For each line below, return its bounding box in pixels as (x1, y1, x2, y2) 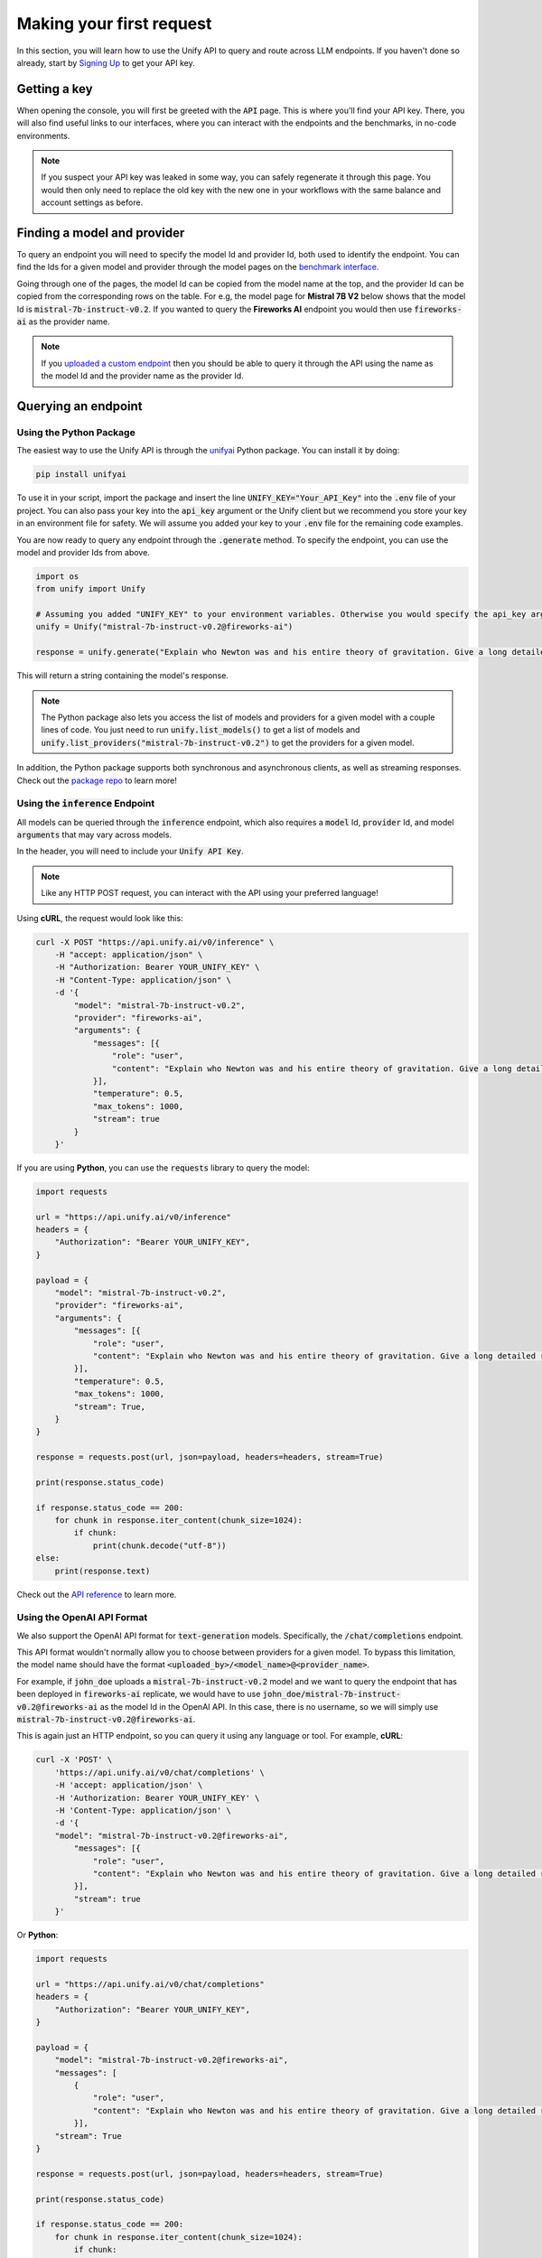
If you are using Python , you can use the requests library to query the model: (16, 1162, 310, 1173)
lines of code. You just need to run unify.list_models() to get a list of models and (41, 724, 360, 735)
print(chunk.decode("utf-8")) (92, 1540, 227, 1551)
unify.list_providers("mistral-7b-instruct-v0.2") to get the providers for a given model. (41, 737, 415, 748)
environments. (16, 130, 70, 141)
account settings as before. (41, 197, 144, 208)
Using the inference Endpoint (16, 798, 155, 810)
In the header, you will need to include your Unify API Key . (16, 845, 244, 857)
